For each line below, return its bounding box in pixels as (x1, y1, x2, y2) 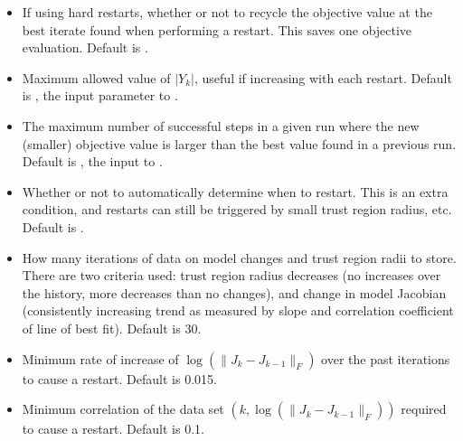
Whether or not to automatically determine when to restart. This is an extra (22, 182, 449, 201)
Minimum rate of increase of (22, 349, 179, 368)
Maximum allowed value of (22, 68, 171, 87)
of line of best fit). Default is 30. (22, 318, 202, 337)
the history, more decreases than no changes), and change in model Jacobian (22, 283, 447, 302)
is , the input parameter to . (22, 86, 178, 105)
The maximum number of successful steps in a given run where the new (22, 116, 420, 135)
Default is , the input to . (22, 152, 163, 171)
